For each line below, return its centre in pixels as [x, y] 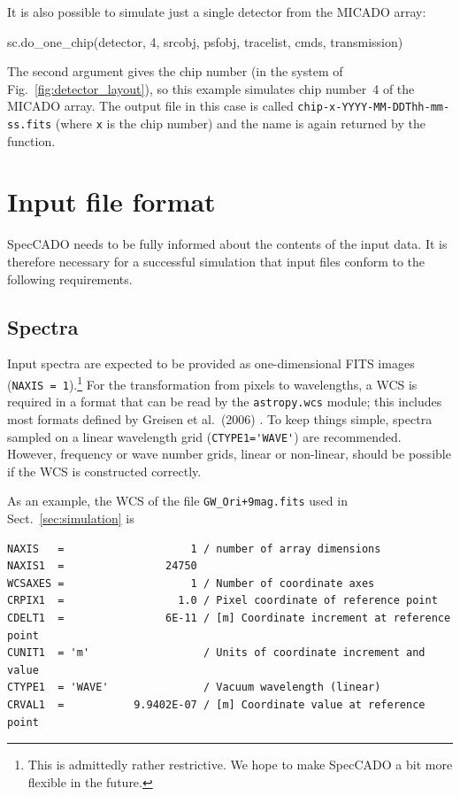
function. [31, 140]
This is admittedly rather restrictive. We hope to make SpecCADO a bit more [240, 765]
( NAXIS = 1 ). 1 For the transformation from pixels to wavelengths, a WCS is [212, 383]
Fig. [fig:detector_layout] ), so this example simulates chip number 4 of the [211, 88]
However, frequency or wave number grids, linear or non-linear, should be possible [229, 454]
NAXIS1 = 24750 [102, 566]
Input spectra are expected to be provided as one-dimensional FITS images [211, 363]
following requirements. [70, 278]
